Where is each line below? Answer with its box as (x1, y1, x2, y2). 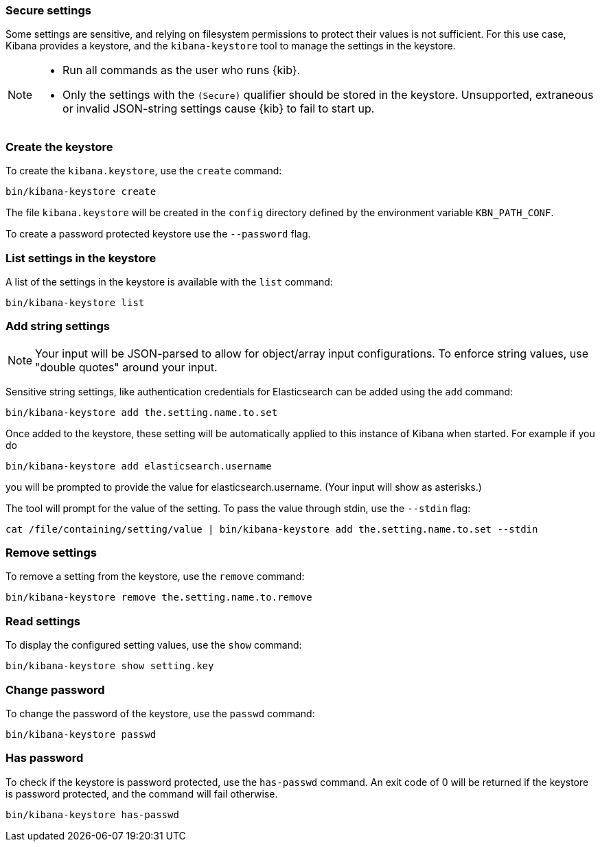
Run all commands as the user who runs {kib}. (62, 63, 301, 78)
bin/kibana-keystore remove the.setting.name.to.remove (5, 592, 312, 603)
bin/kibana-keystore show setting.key (5, 660, 214, 672)
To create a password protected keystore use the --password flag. (5, 228, 311, 240)
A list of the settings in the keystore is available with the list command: (5, 275, 333, 288)
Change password (5, 682, 105, 697)
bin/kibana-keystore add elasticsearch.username (5, 460, 272, 472)
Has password (5, 751, 84, 765)
